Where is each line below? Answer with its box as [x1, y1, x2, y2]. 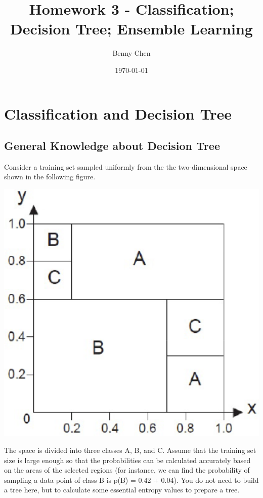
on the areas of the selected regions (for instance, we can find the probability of [4, 465, 250, 475]
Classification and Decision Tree [4, 103, 232, 124]
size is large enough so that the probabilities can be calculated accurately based [4, 454, 251, 465]
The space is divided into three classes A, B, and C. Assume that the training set [4, 445, 256, 455]
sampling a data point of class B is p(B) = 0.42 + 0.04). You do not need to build [4, 474, 259, 485]
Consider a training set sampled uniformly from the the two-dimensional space [4, 161, 247, 172]
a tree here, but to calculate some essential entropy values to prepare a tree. [4, 484, 240, 495]
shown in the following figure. [4, 171, 96, 182]
